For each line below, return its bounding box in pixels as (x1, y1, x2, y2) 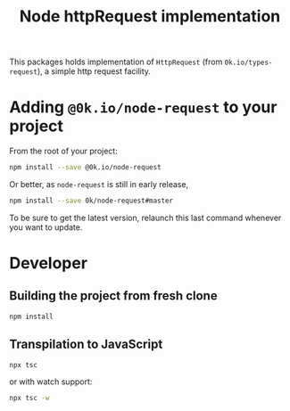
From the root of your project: (9, 145, 118, 157)
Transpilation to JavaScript (9, 337, 163, 352)
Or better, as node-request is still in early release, (9, 179, 189, 189)
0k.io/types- (224, 58, 273, 68)
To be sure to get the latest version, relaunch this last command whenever (9, 212, 282, 223)
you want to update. (9, 221, 83, 233)
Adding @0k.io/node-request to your (9, 97, 278, 118)
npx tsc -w (9, 394, 50, 403)
